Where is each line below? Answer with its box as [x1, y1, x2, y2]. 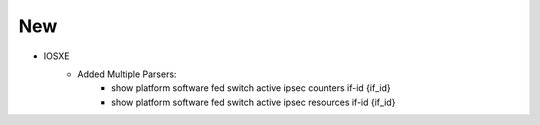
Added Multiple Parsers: [77, 68, 177, 80]
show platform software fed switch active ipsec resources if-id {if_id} [111, 96, 396, 108]
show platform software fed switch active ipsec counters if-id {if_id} [111, 82, 391, 94]
